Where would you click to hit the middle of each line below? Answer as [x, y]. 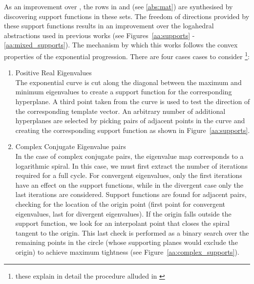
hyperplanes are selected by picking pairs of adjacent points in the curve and [130, 120]
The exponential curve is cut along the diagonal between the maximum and [128, 82]
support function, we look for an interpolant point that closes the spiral [122, 223]
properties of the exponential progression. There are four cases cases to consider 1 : [127, 55]
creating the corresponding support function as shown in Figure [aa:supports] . [133, 130]
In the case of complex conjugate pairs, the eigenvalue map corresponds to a [129, 156]
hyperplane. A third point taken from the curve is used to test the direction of [133, 101]
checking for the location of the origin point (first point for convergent [120, 204]
